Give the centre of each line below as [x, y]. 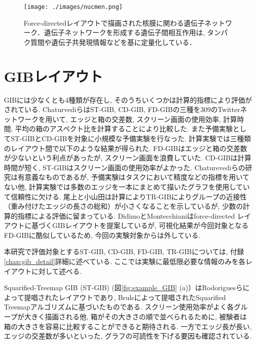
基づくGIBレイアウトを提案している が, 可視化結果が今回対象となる [140, 225]
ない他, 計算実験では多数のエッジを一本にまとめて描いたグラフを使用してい [127, 186]
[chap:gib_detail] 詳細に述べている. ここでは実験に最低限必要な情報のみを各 [125, 261]
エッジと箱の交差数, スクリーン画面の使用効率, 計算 [154, 119]
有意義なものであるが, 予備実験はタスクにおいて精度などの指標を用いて [133, 177]
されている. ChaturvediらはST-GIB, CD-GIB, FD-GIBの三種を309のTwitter [122, 109]
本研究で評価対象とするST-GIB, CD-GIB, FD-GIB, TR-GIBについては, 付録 [124, 251]
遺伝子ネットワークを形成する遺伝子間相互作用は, [125, 32]
